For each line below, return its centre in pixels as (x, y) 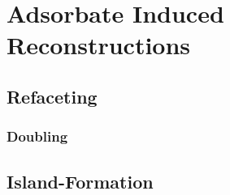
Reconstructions (99, 45)
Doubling (37, 136)
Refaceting (52, 96)
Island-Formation (80, 181)
